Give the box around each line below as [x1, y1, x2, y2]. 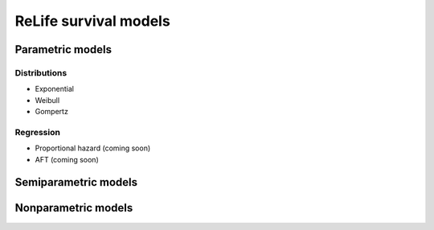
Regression [14, 126, 60, 138]
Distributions [14, 67, 68, 78]
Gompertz [35, 107, 68, 117]
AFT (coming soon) [35, 154, 100, 164]
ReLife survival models [14, 12, 170, 30]
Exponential [35, 84, 74, 94]
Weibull [35, 95, 60, 105]
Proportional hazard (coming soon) [35, 143, 151, 153]
